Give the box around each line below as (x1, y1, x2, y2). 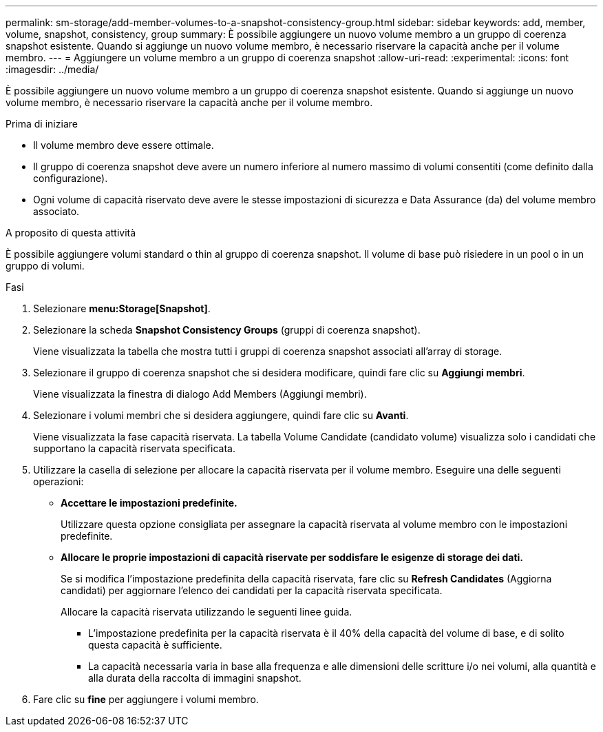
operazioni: (33, 476, 84, 487)
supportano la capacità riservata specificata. (33, 443, 235, 454)
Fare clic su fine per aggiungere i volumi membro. (33, 693, 259, 705)
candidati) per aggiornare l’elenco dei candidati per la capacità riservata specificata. (61, 584, 443, 596)
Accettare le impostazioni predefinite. (61, 497, 237, 509)
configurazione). (33, 172, 108, 184)
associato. (33, 205, 80, 217)
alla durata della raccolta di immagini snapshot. (88, 672, 301, 684)
